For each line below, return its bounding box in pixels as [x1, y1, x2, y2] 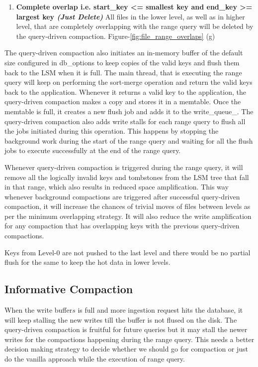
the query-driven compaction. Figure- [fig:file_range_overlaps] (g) [16, 30, 215, 41]
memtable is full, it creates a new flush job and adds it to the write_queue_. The [4, 106, 254, 116]
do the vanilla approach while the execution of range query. [4, 354, 185, 364]
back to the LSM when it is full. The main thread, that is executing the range [4, 67, 242, 77]
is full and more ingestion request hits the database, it [78, 305, 243, 315]
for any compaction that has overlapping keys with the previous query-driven [4, 220, 240, 231]
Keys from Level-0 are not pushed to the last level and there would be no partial [4, 247, 251, 257]
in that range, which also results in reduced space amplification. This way [4, 182, 229, 192]
